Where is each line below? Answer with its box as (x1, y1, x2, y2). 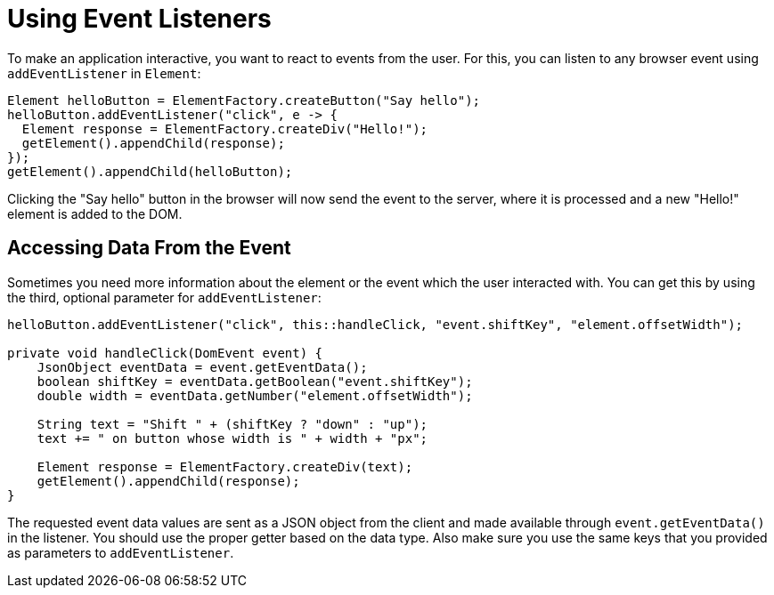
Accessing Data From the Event (7, 237, 291, 260)
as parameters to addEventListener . (7, 544, 234, 560)
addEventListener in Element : (7, 65, 201, 81)
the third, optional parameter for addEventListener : (7, 289, 322, 305)
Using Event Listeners (7, 4, 272, 34)
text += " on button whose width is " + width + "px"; (37, 430, 428, 446)
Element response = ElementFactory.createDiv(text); (37, 459, 413, 474)
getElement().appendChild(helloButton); (7, 164, 293, 179)
